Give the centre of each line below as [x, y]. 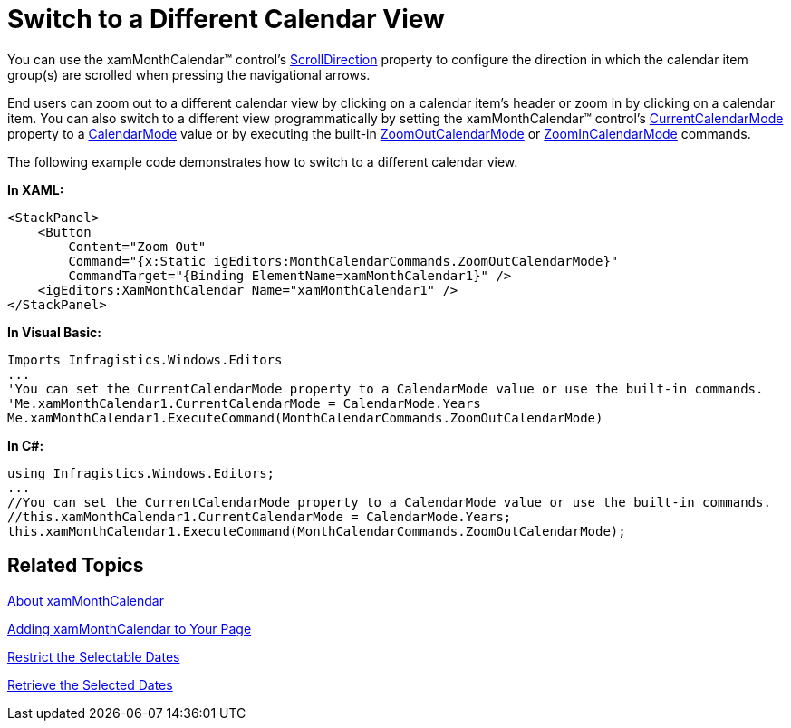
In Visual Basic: [54, 332]
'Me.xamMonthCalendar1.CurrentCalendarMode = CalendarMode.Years [244, 403]
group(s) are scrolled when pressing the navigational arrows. [189, 74]
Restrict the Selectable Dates [94, 656]
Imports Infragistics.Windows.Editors [145, 359]
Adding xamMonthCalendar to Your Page [130, 628]
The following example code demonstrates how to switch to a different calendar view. [263, 161]
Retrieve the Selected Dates [90, 684]
